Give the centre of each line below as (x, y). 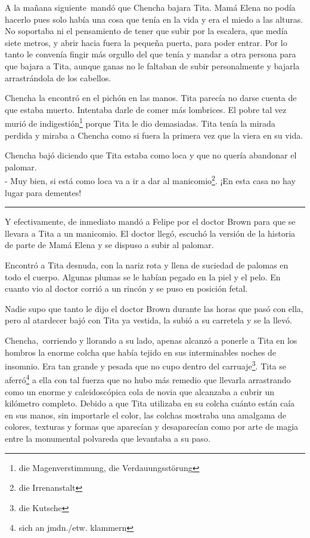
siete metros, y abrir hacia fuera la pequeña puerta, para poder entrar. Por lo (146, 42)
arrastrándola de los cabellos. (58, 77)
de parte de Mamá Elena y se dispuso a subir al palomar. (109, 245)
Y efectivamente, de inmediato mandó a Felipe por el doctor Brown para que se (150, 221)
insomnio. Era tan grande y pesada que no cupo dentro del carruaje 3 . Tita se (145, 365)
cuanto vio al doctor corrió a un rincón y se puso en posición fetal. (126, 288)
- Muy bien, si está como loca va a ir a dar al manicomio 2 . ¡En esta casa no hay (150, 180)
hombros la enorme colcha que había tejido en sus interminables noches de (141, 352)
